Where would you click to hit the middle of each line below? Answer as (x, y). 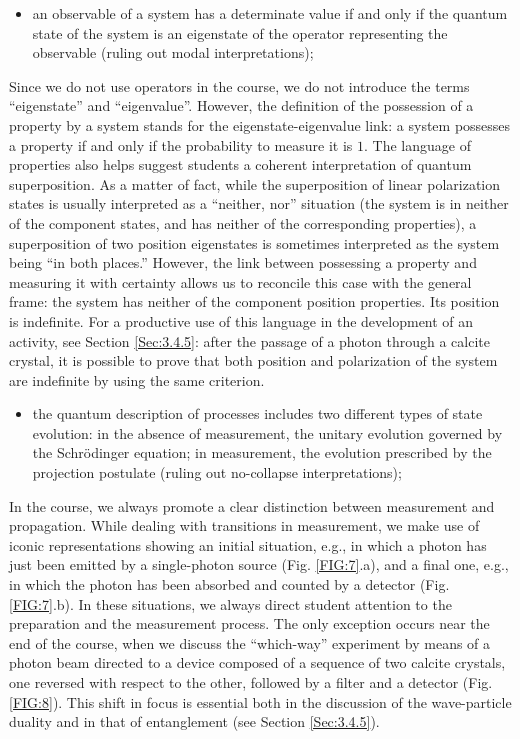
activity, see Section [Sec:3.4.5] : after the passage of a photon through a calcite (249, 340)
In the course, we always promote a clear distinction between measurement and (252, 505)
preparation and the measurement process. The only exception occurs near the (249, 623)
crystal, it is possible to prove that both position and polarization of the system (253, 360)
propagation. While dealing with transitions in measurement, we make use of (244, 525)
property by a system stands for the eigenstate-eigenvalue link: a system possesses (260, 124)
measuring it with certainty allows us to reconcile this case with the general (240, 281)
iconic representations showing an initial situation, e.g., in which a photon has (248, 544)
